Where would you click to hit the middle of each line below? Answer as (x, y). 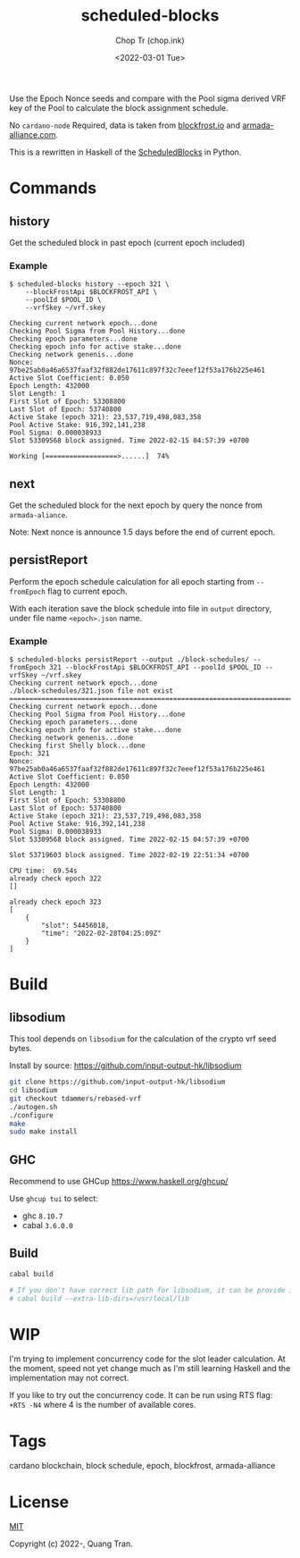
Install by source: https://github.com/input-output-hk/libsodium (125, 1065)
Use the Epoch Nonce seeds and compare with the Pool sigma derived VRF (148, 98)
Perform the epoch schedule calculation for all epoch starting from (132, 581)
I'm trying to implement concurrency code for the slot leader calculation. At (147, 1359)
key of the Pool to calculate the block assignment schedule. (119, 107)
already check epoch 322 (55, 879)
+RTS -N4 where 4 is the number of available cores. (103, 1405)
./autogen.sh (33, 1107)
